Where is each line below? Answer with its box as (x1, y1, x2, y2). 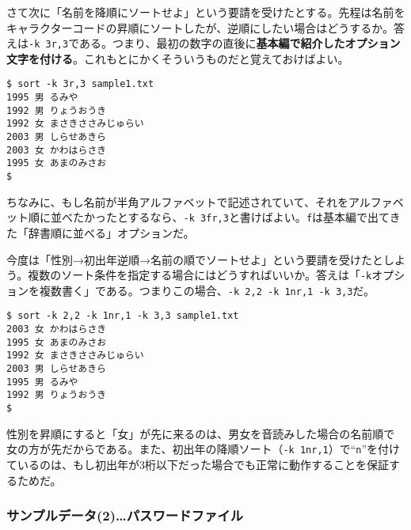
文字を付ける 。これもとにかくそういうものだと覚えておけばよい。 (6, 50, 349, 66)
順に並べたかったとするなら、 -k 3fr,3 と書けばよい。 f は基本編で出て (28, 209, 390, 225)
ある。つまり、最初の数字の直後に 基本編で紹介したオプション (78, 35, 401, 51)
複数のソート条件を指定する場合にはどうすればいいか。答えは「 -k (28, 267, 372, 283)
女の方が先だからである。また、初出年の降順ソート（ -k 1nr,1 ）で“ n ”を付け (6, 441, 401, 457)
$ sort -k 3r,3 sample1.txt (6, 78, 154, 90)
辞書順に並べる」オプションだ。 (28, 224, 195, 240)
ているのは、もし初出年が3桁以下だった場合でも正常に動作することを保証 (6, 456, 389, 472)
